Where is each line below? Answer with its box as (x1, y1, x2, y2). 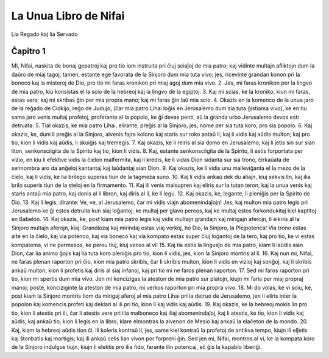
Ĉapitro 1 (11, 46, 46, 57)
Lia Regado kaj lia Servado (11, 30, 79, 38)
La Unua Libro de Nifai (11, 9, 125, 23)
